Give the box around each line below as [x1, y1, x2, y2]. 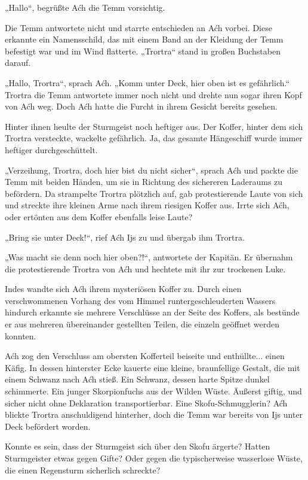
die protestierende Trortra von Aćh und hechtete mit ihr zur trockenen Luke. [5, 262, 286, 275]
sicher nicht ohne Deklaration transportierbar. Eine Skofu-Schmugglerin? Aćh [5, 396, 288, 409]
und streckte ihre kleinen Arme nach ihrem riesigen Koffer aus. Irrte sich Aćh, [5, 199, 289, 211]
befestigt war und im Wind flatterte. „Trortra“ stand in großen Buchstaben [5, 44, 281, 57]
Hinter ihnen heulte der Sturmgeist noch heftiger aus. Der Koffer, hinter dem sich [5, 120, 303, 132]
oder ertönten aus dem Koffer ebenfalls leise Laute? [5, 210, 193, 223]
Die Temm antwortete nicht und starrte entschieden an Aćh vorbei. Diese [5, 21, 272, 34]
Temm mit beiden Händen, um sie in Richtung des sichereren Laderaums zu [5, 175, 283, 188]
